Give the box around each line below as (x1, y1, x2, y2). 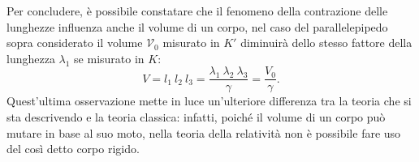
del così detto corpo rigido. (6, 140, 140, 157)
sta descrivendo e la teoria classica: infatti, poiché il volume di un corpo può (6, 109, 386, 126)
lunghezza (6, 49, 55, 66)
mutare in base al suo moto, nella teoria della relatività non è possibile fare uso (6, 124, 401, 141)
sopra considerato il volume (6, 34, 143, 51)
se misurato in (74, 49, 145, 66)
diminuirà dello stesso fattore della (240, 34, 413, 51)
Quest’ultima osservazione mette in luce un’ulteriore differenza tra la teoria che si (6, 92, 412, 109)
